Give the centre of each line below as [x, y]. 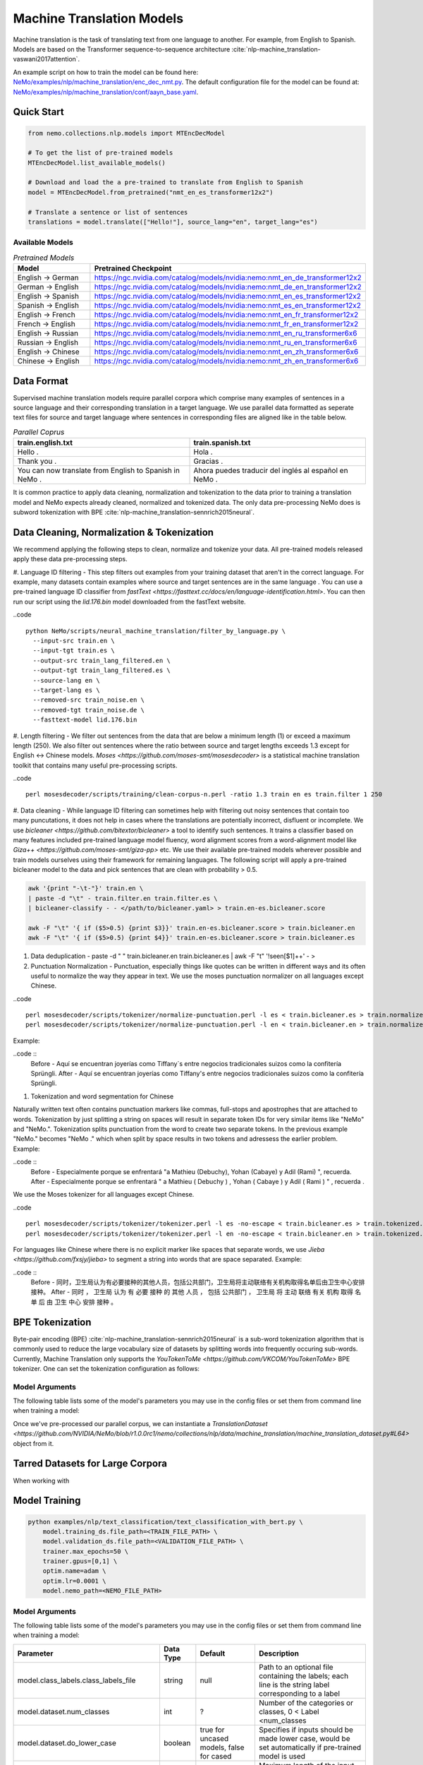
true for [212, 1730]
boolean [177, 1742]
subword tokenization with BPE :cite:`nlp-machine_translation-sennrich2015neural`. [134, 512]
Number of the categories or [306, 1703]
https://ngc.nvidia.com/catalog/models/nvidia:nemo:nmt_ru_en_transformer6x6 [226, 342]
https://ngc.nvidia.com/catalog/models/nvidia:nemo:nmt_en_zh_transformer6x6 [226, 352]
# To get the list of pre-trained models [100, 153]
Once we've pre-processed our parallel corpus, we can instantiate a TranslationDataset [140, 1423]
